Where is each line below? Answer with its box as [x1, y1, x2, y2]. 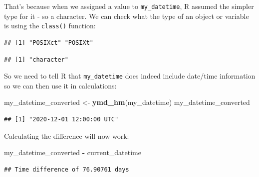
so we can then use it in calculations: [4, 80, 117, 90]
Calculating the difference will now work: [4, 130, 129, 141]
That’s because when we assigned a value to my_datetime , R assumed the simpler [4, 1, 254, 11]
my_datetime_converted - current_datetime [4, 147, 141, 158]
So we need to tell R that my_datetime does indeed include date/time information [4, 71, 256, 81]
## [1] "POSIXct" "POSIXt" [4, 39, 93, 46]
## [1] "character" [4, 56, 68, 63]
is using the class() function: [4, 20, 96, 31]
